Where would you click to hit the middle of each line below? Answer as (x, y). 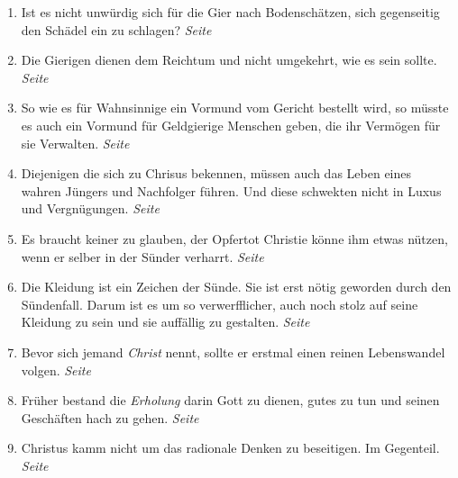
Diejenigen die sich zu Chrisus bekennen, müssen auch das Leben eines (216, 173)
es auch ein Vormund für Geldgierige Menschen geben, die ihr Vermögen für (231, 125)
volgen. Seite (56, 370)
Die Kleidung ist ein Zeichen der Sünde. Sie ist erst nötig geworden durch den (236, 287)
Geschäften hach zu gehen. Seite (110, 417)
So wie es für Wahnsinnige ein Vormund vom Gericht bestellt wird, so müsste (235, 108)
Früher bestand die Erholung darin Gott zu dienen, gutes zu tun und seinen (230, 400)
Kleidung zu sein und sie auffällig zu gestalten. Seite (165, 322)
